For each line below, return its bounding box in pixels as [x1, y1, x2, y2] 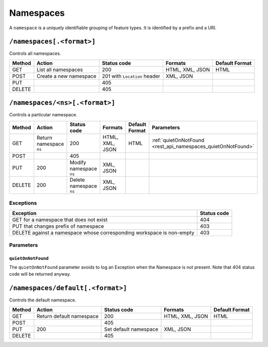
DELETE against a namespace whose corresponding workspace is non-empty [12, 229, 195, 236]
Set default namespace [104, 326, 158, 333]
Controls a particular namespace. [9, 112, 77, 118]
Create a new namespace [36, 72, 97, 79]
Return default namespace [36, 312, 99, 319]
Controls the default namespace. [9, 297, 76, 303]
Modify [69, 159, 86, 166]
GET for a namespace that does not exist [12, 216, 108, 223]
